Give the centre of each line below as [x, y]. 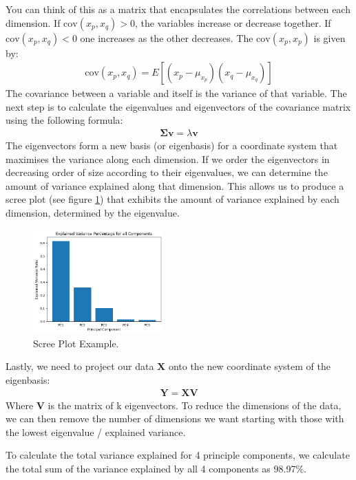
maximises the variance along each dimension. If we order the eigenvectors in [168, 159]
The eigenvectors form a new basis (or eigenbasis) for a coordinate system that [172, 145]
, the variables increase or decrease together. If [233, 22]
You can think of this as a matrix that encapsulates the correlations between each [178, 9]
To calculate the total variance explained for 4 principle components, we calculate [178, 455]
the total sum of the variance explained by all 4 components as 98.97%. [156, 469]
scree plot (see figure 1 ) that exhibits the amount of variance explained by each [172, 199]
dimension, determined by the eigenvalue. [93, 212]
